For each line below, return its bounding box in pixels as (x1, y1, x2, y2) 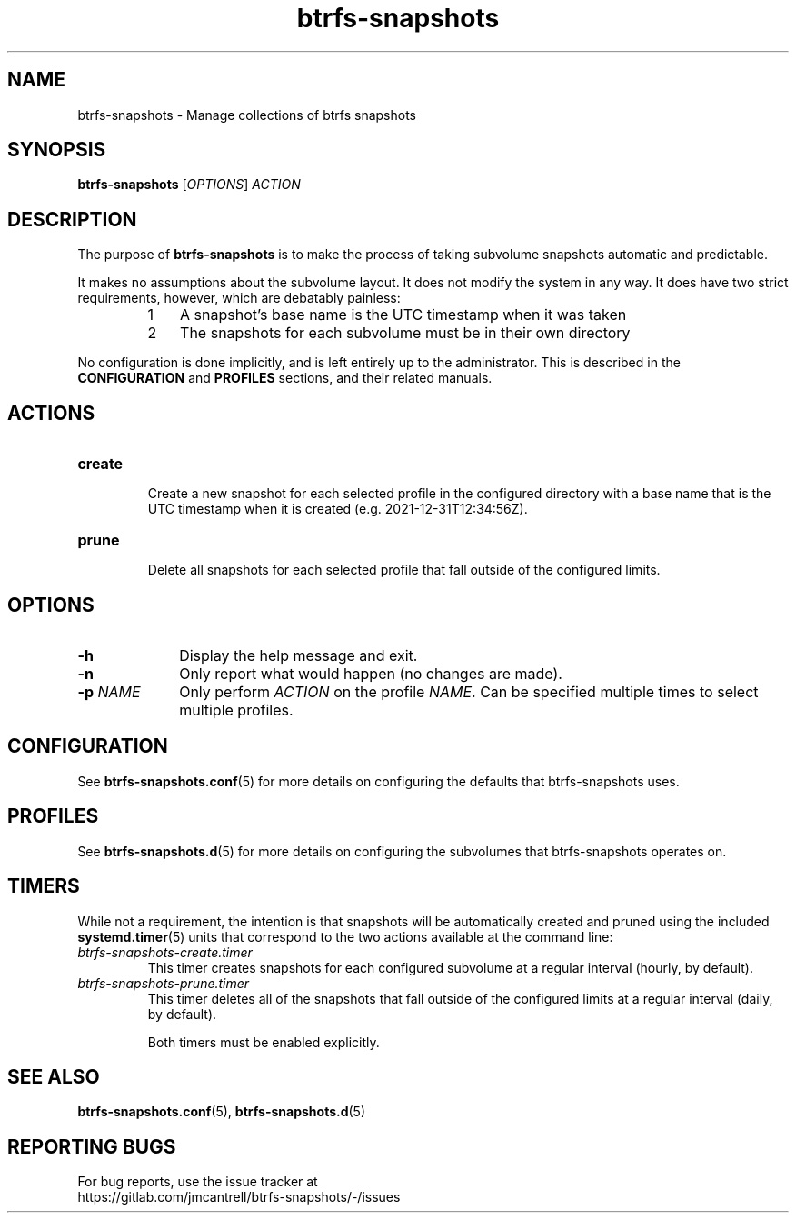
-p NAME (77, 682, 141, 701)
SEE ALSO (7, 1065, 100, 1088)
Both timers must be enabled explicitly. (147, 1034, 380, 1050)
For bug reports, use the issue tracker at (77, 1174, 318, 1190)
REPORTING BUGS (7, 1135, 176, 1158)
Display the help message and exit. (179, 645, 418, 665)
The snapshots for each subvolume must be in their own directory (180, 324, 631, 343)
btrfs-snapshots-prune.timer (77, 975, 250, 991)
